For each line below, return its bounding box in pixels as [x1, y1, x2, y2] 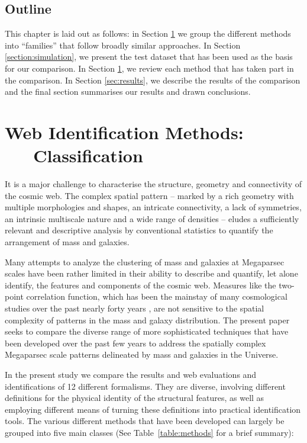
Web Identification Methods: [5, 120, 244, 144]
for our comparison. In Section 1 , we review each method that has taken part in [5, 62, 294, 74]
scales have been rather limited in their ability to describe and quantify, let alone [5, 267, 298, 280]
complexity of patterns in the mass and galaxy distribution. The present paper [5, 313, 290, 326]
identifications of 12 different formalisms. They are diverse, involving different [5, 380, 286, 392]
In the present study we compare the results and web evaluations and [5, 368, 257, 380]
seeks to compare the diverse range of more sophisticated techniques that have [5, 325, 289, 338]
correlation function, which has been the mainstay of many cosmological [26, 290, 287, 303]
